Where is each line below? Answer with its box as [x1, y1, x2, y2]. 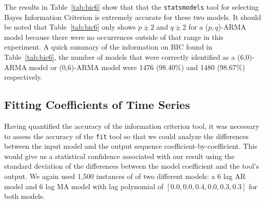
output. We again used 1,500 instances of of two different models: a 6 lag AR [4, 171, 246, 182]
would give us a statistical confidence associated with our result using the [4, 150, 235, 161]
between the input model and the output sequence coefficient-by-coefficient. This [4, 141, 257, 151]
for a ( [188, 21, 209, 32]
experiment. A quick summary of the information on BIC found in [4, 41, 213, 52]
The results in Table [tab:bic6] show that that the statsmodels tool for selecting [4, 2, 259, 12]
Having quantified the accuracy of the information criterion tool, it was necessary [4, 121, 259, 131]
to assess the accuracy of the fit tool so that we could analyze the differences [4, 130, 249, 141]
